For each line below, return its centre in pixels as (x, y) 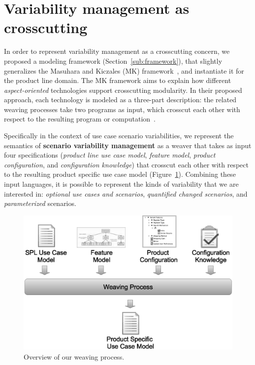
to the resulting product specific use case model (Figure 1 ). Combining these (120, 174)
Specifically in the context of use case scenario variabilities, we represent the (119, 136)
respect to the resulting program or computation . (80, 119)
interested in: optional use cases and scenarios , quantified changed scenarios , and (126, 193)
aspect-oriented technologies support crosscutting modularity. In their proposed (123, 90)
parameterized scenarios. (40, 203)
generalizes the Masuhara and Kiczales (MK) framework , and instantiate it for (124, 70)
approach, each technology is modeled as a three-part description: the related (120, 100)
